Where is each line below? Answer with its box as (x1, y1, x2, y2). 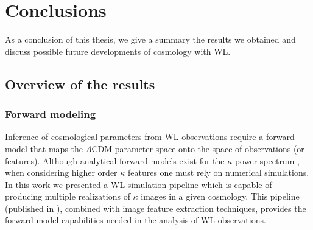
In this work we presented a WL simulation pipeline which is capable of (5, 178, 272, 190)
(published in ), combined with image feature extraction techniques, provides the (5, 201, 306, 214)
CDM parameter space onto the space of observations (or (91, 142, 304, 155)
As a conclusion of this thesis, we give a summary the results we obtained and (5, 33, 296, 46)
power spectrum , (234, 154, 300, 167)
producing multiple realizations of (5, 190, 130, 203)
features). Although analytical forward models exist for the (5, 154, 225, 167)
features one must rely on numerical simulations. (128, 166, 309, 179)
